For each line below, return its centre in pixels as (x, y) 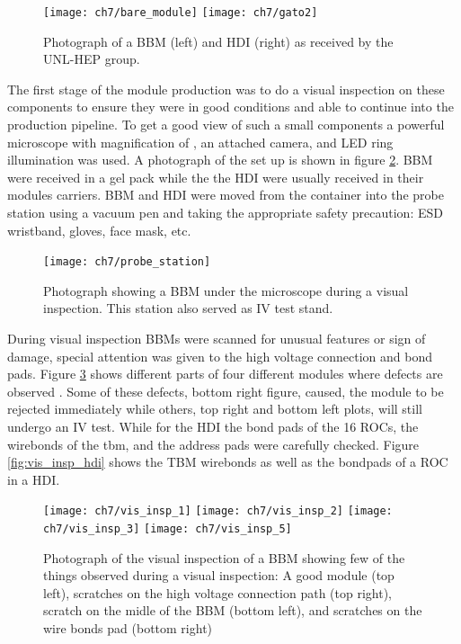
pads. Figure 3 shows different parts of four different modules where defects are (225, 374)
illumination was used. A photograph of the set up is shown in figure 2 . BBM (220, 160)
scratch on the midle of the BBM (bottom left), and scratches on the (233, 610)
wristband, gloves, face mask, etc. (99, 230)
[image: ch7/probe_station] (127, 262)
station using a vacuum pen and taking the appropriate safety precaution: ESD (225, 212)
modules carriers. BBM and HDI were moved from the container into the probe (226, 195)
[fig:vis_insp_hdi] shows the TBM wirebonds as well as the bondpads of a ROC (228, 462)
